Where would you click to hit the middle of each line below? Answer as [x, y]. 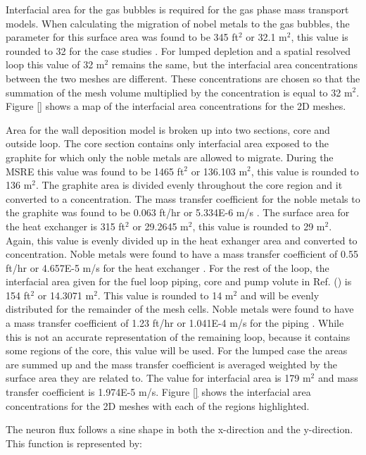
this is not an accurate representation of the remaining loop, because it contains [178, 336]
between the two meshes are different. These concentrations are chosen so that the [183, 78]
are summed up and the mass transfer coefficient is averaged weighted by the [172, 364]
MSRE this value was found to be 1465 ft [95, 171]
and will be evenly [280, 295]
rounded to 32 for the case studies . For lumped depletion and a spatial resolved [178, 50]
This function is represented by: [74, 443]
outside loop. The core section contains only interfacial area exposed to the [167, 143]
